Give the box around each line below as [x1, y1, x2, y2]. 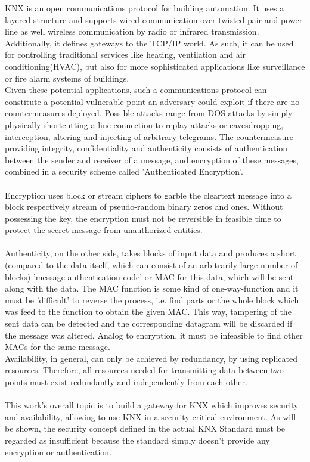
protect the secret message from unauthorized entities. [5, 224, 203, 236]
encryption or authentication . [5, 445, 112, 458]
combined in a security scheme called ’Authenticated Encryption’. [5, 165, 243, 178]
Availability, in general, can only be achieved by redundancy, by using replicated [5, 352, 298, 364]
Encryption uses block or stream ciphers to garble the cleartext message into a [5, 188, 292, 201]
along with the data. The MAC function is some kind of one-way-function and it [5, 282, 299, 294]
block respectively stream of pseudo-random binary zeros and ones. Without [5, 200, 283, 213]
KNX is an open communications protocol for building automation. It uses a [5, 2, 284, 14]
